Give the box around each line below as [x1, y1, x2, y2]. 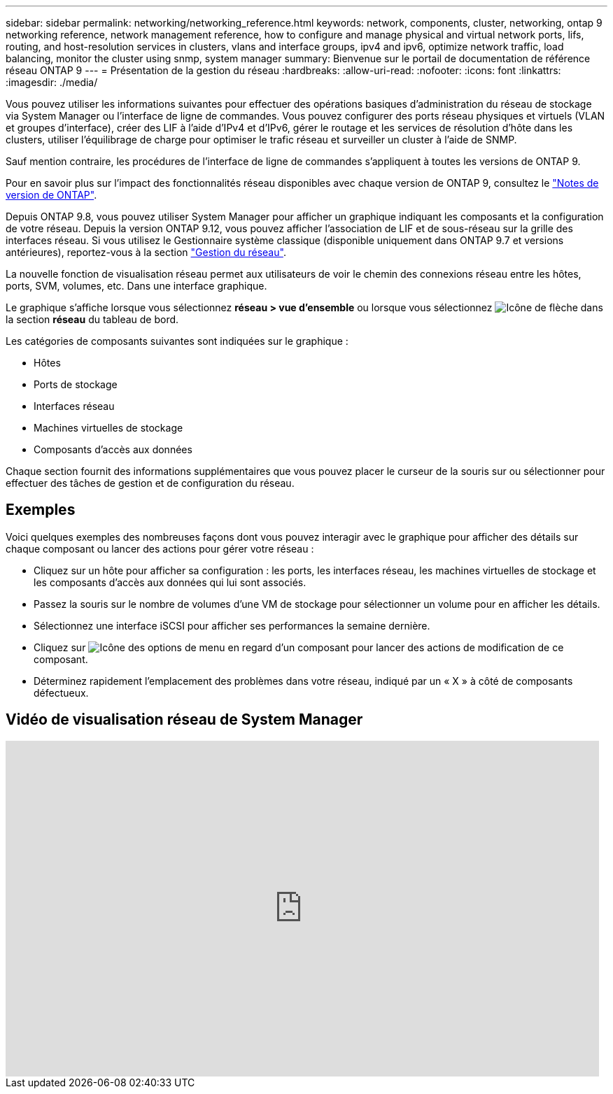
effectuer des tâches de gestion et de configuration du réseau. [6, 477, 295, 489]
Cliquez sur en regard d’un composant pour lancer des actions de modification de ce [34, 641, 564, 653]
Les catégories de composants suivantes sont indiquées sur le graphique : [6, 335, 348, 347]
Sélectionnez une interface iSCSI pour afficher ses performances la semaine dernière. [34, 619, 430, 632]
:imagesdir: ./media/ [6, 76, 98, 88]
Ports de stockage [34, 378, 118, 390]
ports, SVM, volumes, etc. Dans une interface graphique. [6, 280, 267, 292]
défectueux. [34, 686, 89, 699]
